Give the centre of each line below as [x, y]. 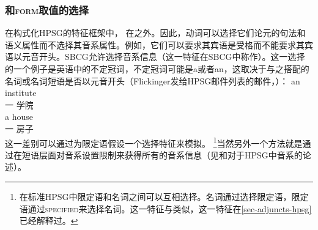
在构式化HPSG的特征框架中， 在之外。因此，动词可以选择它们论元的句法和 [155, 33]
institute [21, 93]
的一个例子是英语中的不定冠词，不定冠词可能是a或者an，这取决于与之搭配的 [157, 69]
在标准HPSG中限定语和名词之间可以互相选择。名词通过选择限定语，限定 [164, 196]
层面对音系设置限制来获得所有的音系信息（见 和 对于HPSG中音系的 [171, 154]
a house [19, 117]
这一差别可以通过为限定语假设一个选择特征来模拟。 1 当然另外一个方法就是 [154, 142]
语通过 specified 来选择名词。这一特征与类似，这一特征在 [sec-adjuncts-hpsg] [165, 208]
